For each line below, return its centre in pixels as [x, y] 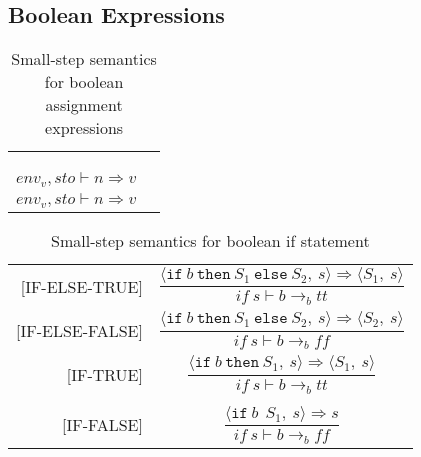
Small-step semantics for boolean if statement [210, 241]
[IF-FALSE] [102, 425]
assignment [84, 105]
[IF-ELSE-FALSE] [79, 330]
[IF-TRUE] [104, 375]
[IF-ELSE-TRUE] [81, 286]
